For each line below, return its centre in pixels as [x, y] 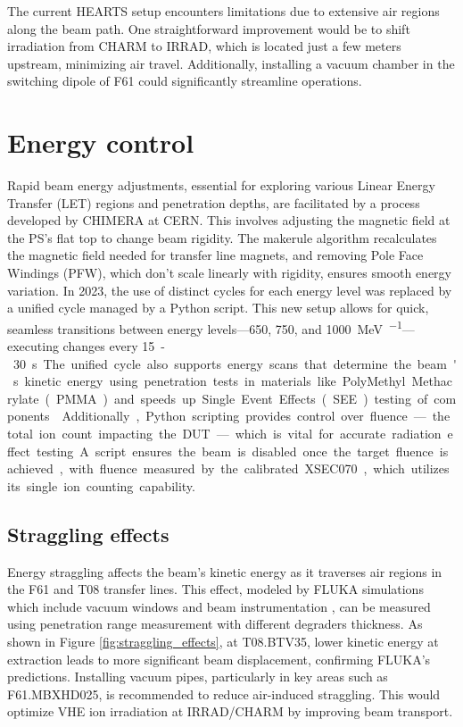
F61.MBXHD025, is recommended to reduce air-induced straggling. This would [224, 694]
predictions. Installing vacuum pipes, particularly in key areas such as [198, 677]
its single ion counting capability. [101, 485]
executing [33, 346]
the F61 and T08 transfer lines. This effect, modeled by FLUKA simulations [215, 589]
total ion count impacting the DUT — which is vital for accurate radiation [224, 434]
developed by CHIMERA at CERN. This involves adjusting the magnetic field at [229, 220]
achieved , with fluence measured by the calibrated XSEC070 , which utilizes [228, 468]
